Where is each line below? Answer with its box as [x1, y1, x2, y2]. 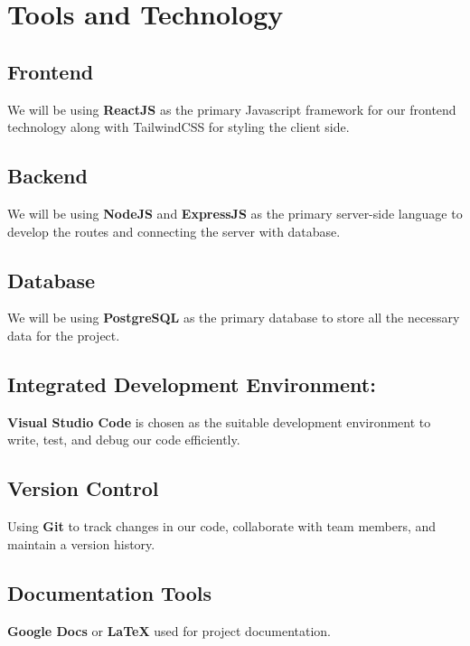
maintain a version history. [7, 534, 155, 553]
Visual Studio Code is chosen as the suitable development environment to [7, 412, 431, 431]
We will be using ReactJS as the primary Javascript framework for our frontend [7, 99, 456, 118]
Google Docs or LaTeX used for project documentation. [7, 621, 332, 640]
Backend [7, 162, 88, 190]
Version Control [7, 474, 159, 502]
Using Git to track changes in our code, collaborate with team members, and [7, 517, 437, 536]
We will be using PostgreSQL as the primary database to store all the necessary [7, 308, 460, 327]
